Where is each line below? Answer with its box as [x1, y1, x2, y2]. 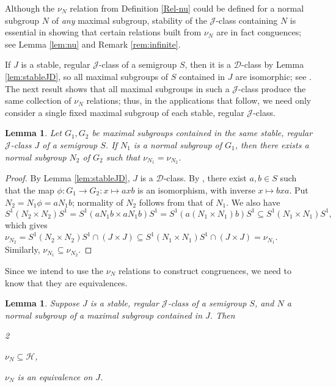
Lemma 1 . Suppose [5, 297, 80, 309]
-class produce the [238, 82, 306, 95]
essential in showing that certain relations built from [5, 26, 202, 38]
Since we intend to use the [5, 264, 104, 277]
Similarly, [5, 243, 40, 256]
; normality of [71, 195, 123, 208]
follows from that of [139, 195, 213, 208]
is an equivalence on [17, 370, 93, 383]
